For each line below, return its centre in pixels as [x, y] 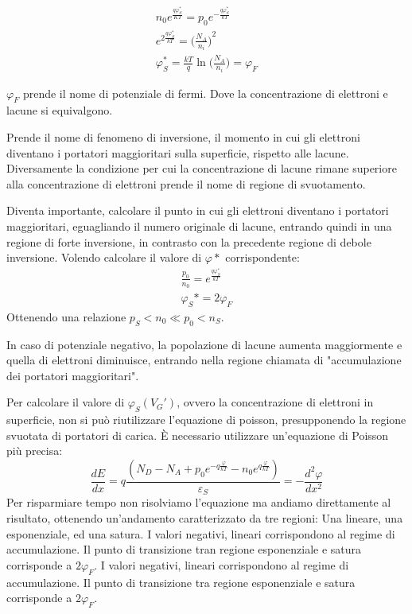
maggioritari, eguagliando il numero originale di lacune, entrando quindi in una [199, 225]
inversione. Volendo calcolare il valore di [104, 257]
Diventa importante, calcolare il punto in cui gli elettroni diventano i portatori [198, 210]
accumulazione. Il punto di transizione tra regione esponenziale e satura [181, 582]
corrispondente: [262, 257]
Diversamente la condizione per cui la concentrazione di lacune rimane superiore [202, 168]
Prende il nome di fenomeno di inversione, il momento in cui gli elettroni [183, 136]
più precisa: [35, 451]
